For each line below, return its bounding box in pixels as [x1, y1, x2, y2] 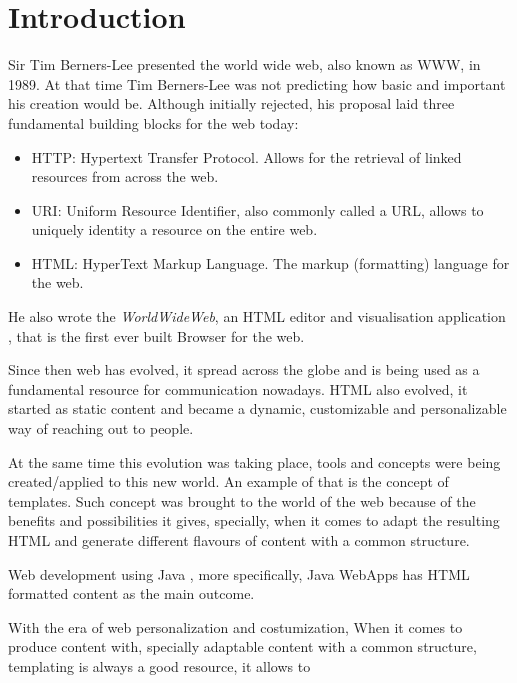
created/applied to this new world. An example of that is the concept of [8, 471, 449, 492]
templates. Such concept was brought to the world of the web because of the [8, 490, 476, 511]
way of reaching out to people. [8, 418, 194, 439]
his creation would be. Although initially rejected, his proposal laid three [8, 93, 455, 114]
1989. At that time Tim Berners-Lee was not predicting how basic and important [8, 73, 506, 94]
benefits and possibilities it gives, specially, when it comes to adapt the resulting [8, 510, 500, 531]
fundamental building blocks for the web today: [8, 112, 299, 133]
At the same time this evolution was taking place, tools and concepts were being [8, 451, 501, 472]
